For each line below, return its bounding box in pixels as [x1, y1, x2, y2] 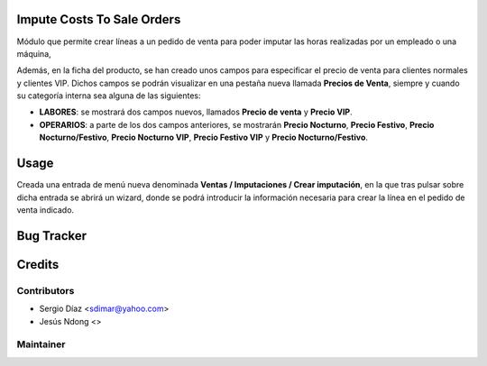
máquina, [16, 48, 51, 59]
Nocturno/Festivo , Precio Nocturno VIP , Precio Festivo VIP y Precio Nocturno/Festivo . [39, 132, 369, 143]
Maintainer [16, 338, 66, 351]
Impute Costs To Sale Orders [16, 12, 181, 27]
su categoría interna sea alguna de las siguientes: [16, 90, 202, 101]
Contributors [16, 284, 75, 297]
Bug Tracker [16, 228, 87, 243]
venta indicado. [16, 204, 75, 215]
